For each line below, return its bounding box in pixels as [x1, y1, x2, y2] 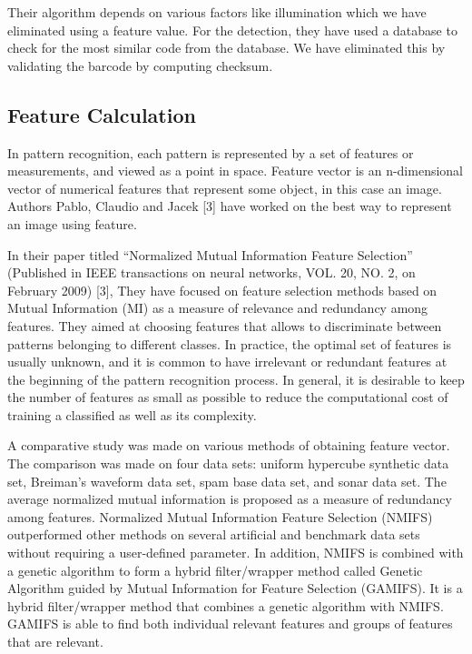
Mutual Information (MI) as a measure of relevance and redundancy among [7, 298, 428, 317]
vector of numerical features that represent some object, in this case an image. [7, 178, 442, 197]
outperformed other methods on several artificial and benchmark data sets [7, 525, 420, 544]
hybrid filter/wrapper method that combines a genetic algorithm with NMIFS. [7, 596, 444, 615]
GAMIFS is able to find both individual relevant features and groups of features [7, 614, 453, 633]
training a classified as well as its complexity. [7, 405, 257, 424]
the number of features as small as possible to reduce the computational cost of [7, 387, 448, 407]
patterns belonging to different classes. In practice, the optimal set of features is [7, 334, 452, 353]
